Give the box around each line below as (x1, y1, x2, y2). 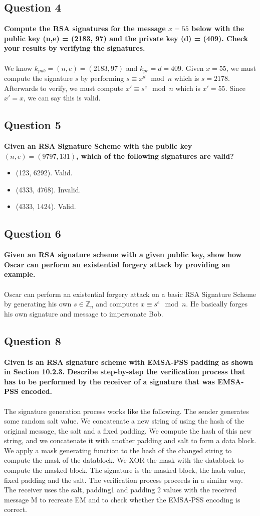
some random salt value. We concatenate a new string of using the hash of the (4, 416, 244, 426)
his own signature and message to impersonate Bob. (4, 308, 163, 319)
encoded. (21, 386, 52, 396)
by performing (80, 73, 124, 83)
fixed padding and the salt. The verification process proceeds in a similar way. (4, 474, 243, 485)
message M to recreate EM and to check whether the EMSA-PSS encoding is (4, 494, 240, 504)
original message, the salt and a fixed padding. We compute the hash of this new (4, 425, 252, 436)
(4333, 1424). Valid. (16, 201, 76, 212)
